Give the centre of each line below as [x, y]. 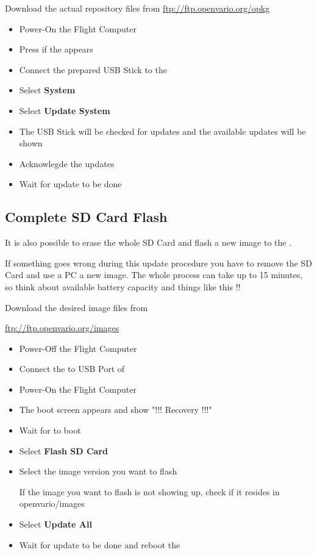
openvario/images [52, 503]
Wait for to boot [50, 430]
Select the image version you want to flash [98, 471]
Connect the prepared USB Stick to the [93, 69]
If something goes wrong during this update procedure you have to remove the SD [158, 263]
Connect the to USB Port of [72, 369]
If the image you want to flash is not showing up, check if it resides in [149, 491]
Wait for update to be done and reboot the [100, 544]
